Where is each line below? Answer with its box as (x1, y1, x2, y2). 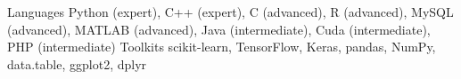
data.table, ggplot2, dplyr (7, 54, 147, 73)
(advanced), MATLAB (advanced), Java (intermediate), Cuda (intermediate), (7, 20, 431, 38)
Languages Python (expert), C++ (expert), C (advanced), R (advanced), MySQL (7, 3, 454, 20)
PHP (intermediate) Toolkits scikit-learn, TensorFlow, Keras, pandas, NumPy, (7, 37, 436, 56)
